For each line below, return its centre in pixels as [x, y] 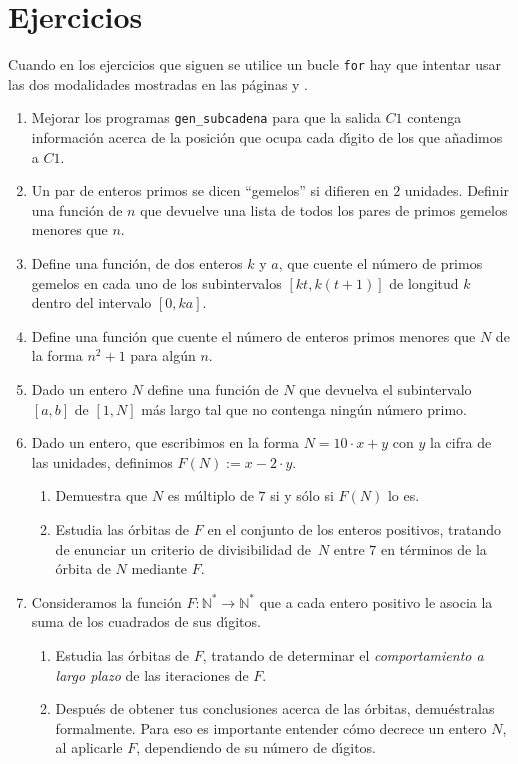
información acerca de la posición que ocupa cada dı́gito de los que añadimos [267, 137]
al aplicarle [89, 747]
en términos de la [433, 548]
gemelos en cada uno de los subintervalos [156, 282]
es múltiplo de [210, 495]
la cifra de [461, 442]
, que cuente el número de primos [380, 263]
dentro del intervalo [91, 302]
